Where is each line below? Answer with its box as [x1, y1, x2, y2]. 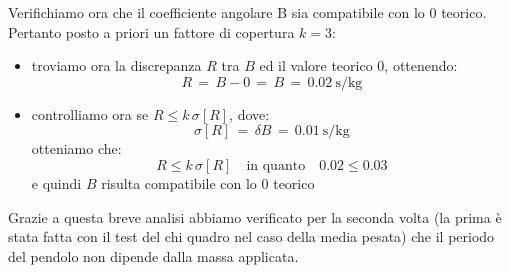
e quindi [31, 172, 82, 193]
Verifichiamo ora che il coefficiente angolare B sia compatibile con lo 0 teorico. [8, 2, 487, 22]
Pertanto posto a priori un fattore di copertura [8, 21, 295, 42]
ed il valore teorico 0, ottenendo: [259, 55, 458, 76]
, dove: [229, 103, 270, 124]
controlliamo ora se [31, 103, 149, 124]
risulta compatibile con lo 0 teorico [101, 172, 315, 193]
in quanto [246, 158, 306, 173]
